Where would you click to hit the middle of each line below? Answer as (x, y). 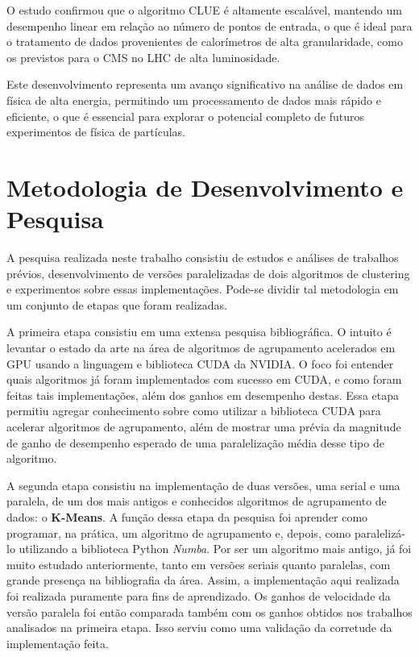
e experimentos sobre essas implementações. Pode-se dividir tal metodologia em (203, 289)
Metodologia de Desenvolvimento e (205, 187)
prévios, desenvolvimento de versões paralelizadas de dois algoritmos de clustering (208, 273)
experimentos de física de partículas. (96, 132)
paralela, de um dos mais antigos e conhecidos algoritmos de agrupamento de (197, 501)
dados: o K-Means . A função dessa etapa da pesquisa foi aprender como (187, 516)
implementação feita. (58, 643)
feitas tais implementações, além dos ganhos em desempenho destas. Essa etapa (203, 395)
